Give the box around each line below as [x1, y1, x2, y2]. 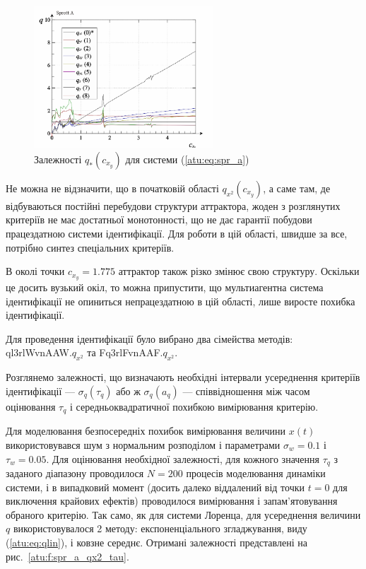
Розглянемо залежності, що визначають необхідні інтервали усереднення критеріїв [6, 370, 360, 385]
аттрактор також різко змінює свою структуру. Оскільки [118, 264, 360, 278]
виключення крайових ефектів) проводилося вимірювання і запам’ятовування [6, 493, 338, 508]
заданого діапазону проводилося [6, 465, 144, 480]
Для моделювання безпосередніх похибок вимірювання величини [6, 423, 286, 438]
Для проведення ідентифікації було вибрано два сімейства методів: [6, 331, 293, 346]
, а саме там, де [263, 180, 331, 195]
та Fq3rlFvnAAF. [87, 345, 163, 360]
